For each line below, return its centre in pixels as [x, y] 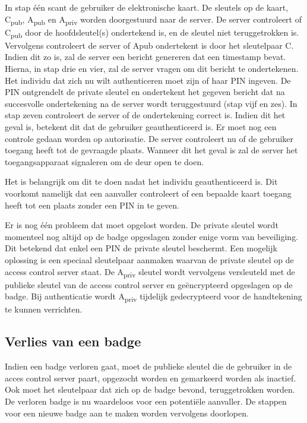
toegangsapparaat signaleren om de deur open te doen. [105, 161]
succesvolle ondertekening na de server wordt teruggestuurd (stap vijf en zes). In [151, 103]
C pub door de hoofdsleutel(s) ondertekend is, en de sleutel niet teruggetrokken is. [152, 33]
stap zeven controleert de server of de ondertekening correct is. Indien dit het [145, 115]
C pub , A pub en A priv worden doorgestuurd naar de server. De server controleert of [153, 20]
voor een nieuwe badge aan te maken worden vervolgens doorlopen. [127, 413]
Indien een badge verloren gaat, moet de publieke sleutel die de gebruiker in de [148, 366]
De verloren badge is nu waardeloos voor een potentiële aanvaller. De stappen [146, 401]
